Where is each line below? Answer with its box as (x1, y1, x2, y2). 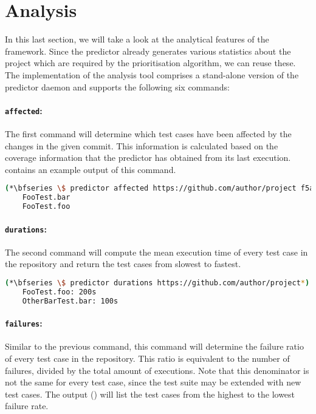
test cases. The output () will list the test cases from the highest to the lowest (5, 387, 295, 400)
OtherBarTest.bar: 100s (22, 296, 118, 305)
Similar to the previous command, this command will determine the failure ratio (5, 340, 304, 353)
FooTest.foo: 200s (22, 287, 97, 296)
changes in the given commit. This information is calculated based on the (5, 139, 278, 152)
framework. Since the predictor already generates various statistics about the (5, 44, 291, 57)
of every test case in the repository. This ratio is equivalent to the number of (5, 352, 290, 365)
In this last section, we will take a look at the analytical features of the (5, 33, 269, 46)
